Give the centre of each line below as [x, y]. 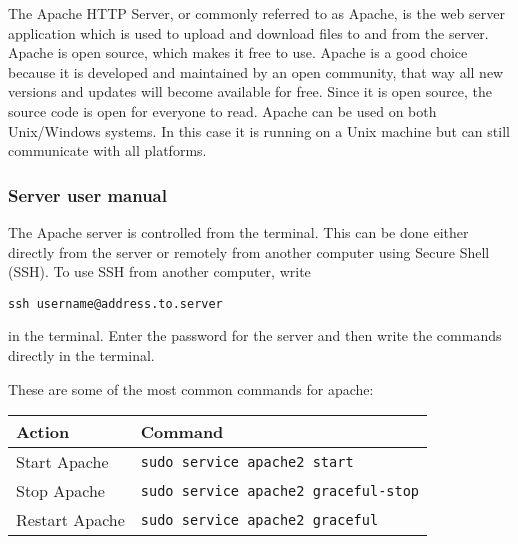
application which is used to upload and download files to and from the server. [248, 32]
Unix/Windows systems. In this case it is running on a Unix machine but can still [259, 130]
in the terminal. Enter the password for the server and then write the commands [255, 335]
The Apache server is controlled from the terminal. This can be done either [238, 231]
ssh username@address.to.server [115, 303]
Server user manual [87, 194]
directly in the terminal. [81, 355]
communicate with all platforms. [107, 150]
